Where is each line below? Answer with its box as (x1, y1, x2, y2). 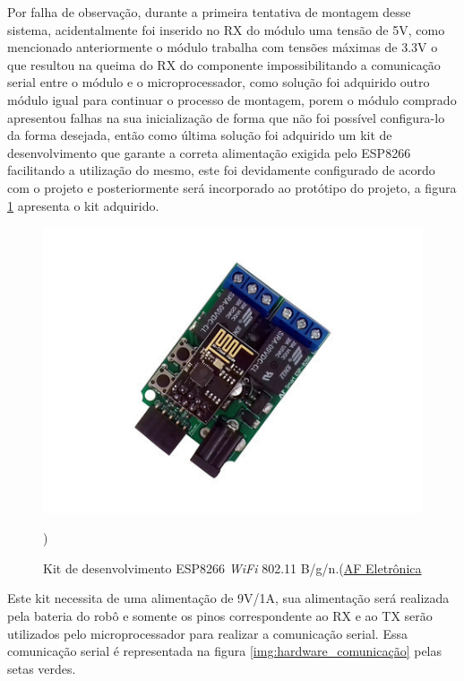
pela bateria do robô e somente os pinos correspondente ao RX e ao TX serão (7, 606, 433, 624)
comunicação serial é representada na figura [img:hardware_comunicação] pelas (7, 642, 443, 660)
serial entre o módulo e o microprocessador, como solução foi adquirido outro (7, 73, 430, 92)
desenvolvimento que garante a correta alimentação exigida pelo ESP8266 (7, 143, 411, 162)
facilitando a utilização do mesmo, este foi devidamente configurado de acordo (7, 161, 435, 179)
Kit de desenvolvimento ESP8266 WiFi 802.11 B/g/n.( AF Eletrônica (43, 558, 422, 577)
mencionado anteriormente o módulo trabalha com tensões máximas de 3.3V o (7, 38, 438, 57)
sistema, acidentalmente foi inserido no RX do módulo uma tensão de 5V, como (7, 20, 445, 39)
